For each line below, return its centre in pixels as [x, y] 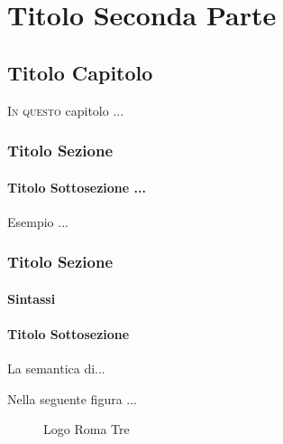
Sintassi [32, 298]
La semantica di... [56, 368]
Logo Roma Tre [87, 429]
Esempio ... [38, 221]
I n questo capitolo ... [66, 110]
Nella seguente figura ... [73, 398]
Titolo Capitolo [80, 72]
